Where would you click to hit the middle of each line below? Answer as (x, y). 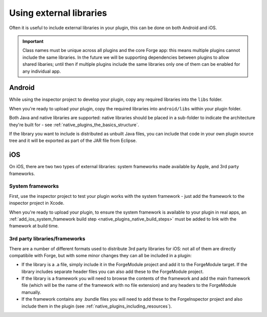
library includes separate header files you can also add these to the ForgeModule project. (112, 272)
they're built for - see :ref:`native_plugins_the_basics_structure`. (74, 125)
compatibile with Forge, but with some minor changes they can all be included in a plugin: (100, 255)
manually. (31, 292)
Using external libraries (58, 13)
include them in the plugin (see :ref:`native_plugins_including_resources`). (97, 306)
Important (33, 41)
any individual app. (42, 71)
